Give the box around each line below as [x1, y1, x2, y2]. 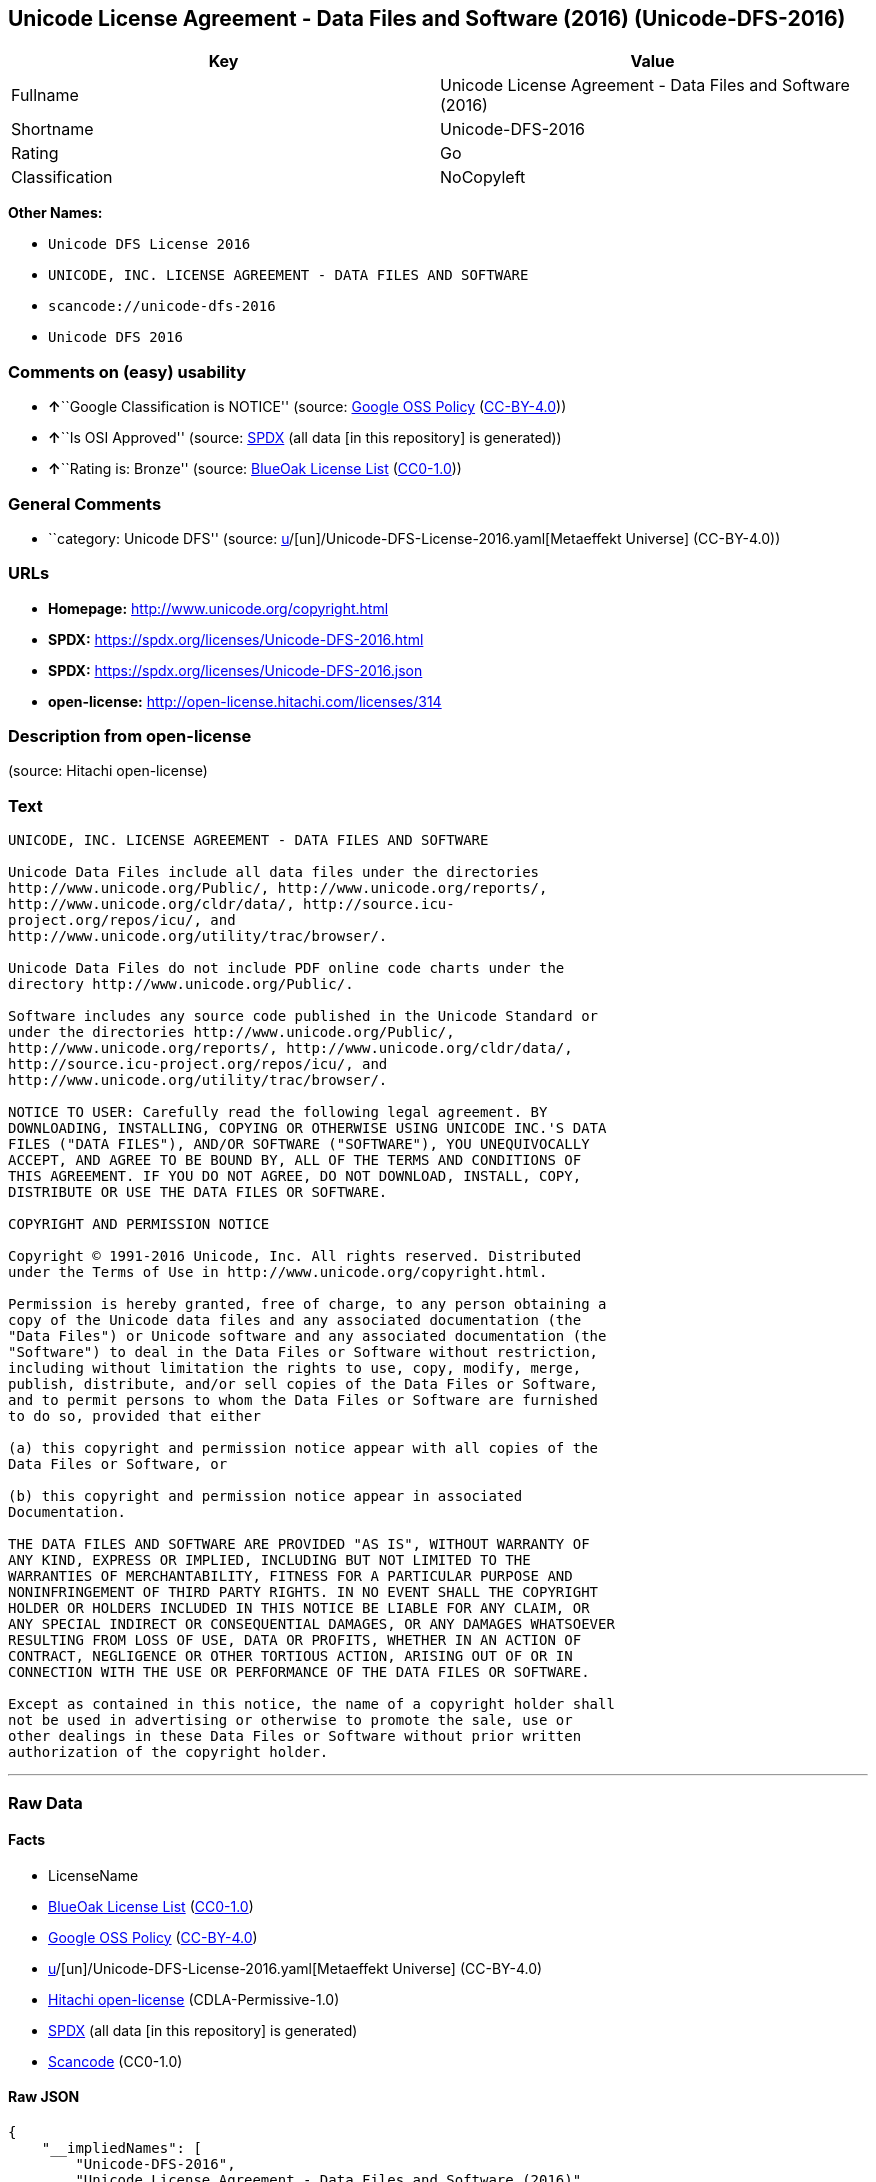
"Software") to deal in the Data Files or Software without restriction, [8, 1344, 599, 1361]
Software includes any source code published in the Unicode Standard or [8, 1008, 599, 1025]
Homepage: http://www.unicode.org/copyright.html [48, 599, 389, 617]
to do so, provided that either [8, 1408, 261, 1425]
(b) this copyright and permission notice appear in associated [8, 1488, 523, 1505]
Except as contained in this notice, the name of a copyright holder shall [8, 1696, 615, 1713]
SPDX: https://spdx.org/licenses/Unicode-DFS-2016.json [48, 661, 423, 679]
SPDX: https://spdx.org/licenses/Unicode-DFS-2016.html [48, 630, 424, 648]
